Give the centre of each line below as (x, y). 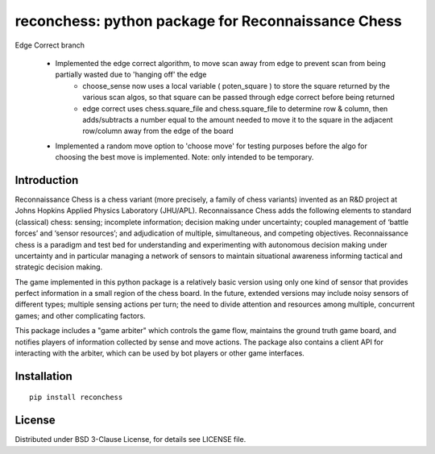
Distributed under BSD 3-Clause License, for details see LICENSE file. (130, 439)
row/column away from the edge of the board (158, 131)
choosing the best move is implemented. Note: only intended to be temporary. (184, 157)
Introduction (47, 180)
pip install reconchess (76, 398)
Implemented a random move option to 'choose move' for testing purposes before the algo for (211, 146)
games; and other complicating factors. (80, 315)
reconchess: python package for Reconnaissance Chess (208, 21)
